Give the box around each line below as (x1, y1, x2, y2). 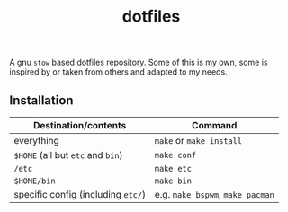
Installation (9, 93, 74, 108)
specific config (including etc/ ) (13, 189, 147, 200)
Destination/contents (32, 119, 127, 131)
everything (13, 135, 60, 146)
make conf (154, 150, 196, 160)
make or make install (154, 135, 243, 146)
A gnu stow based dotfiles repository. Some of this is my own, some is (9, 57, 268, 68)
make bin (154, 176, 192, 186)
